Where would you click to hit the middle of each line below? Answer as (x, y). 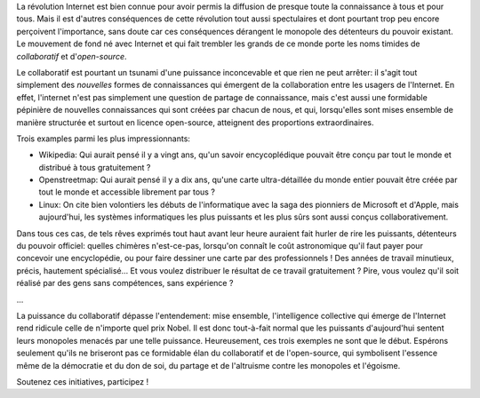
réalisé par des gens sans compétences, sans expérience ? (125, 283)
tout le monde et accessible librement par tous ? (127, 192)
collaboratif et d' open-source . (72, 56)
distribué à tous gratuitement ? (95, 167)
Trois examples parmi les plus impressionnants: (104, 139)
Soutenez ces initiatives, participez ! (83, 381)
